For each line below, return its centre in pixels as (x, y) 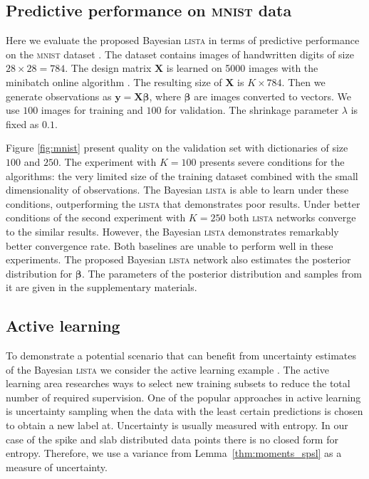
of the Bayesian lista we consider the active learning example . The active (167, 369)
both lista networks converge (292, 217)
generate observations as (59, 96)
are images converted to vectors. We (272, 96)
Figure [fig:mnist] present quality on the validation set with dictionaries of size (177, 148)
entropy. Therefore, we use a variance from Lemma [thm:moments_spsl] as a (174, 453)
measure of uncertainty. (57, 467)
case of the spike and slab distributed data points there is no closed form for (172, 439)
